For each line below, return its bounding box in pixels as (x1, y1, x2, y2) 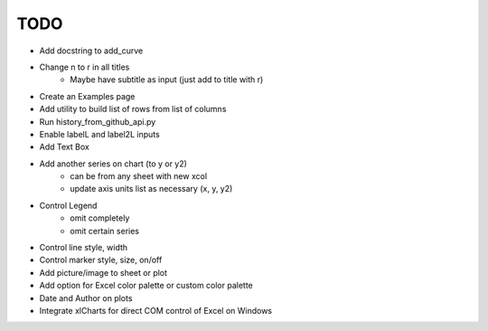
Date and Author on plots (39, 292, 133, 303)
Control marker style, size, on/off (39, 254, 163, 266)
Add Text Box (39, 141, 89, 153)
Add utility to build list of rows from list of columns (39, 104, 227, 115)
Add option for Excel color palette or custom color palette (39, 280, 253, 291)
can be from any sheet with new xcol (70, 171, 208, 182)
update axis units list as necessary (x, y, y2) (70, 184, 233, 194)
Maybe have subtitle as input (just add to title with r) (70, 74, 264, 85)
